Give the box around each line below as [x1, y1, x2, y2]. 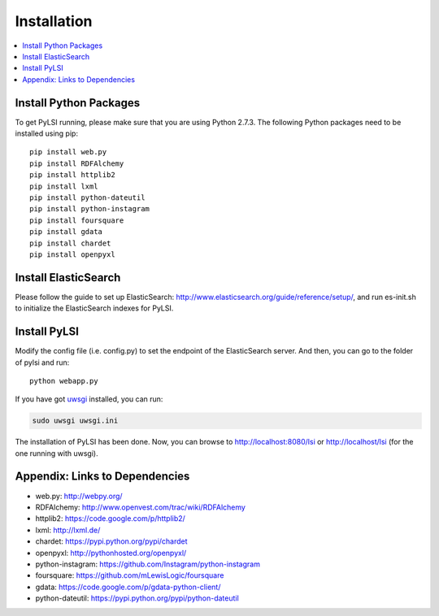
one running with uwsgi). [15, 448, 98, 458]
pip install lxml [29, 181, 98, 191]
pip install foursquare [29, 215, 124, 225]
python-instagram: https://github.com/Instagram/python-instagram [35, 559, 260, 569]
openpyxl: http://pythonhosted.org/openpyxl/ [35, 548, 187, 557]
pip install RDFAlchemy [29, 158, 124, 168]
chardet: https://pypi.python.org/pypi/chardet [35, 536, 188, 546]
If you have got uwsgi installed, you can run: [15, 394, 163, 404]
